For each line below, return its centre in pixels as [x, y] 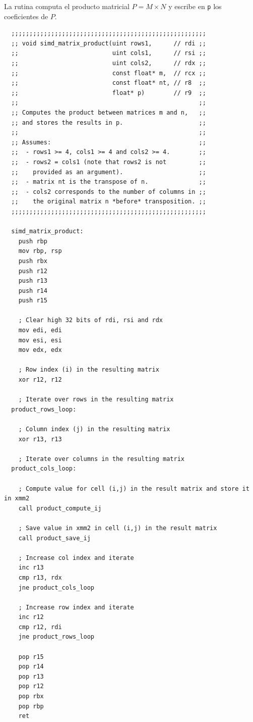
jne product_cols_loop [56, 587]
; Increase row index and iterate [76, 607]
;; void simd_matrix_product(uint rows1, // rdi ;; [109, 43]
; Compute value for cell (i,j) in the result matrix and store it [134, 488]
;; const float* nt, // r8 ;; [109, 83]
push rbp [33, 241]
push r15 [33, 301]
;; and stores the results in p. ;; [109, 122]
